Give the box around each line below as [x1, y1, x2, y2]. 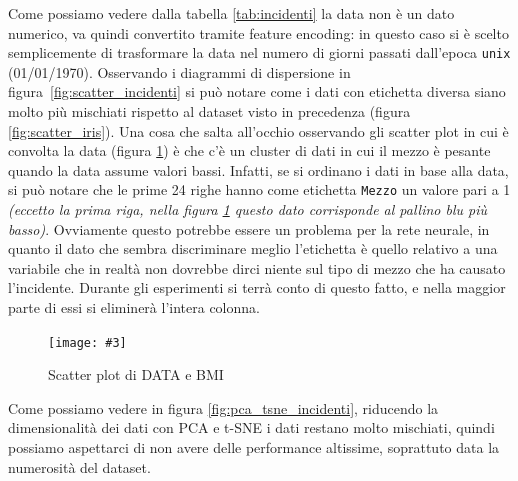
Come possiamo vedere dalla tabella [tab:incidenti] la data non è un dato [8, 3, 455, 23]
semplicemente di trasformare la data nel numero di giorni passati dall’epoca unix [8, 42, 511, 63]
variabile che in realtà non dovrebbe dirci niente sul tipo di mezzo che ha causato [8, 257, 506, 278]
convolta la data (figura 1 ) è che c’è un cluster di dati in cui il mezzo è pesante [8, 140, 491, 161]
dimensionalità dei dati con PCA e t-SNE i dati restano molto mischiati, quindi [8, 417, 495, 438]
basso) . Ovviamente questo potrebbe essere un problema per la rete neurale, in [8, 218, 490, 239]
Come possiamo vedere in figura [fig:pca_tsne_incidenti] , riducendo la [8, 397, 439, 418]
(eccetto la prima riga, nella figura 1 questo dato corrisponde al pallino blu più [8, 199, 488, 220]
